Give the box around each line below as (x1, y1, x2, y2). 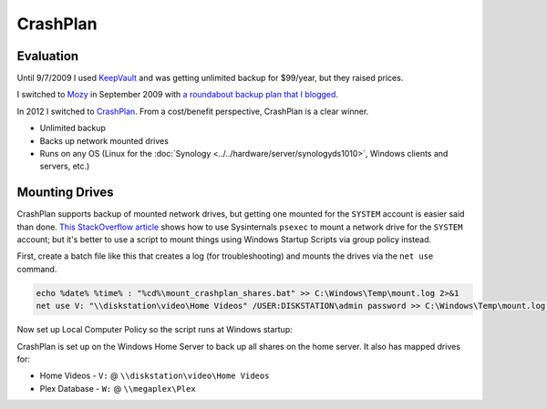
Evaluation (16, 48, 79, 64)
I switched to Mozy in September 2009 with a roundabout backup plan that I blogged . (16, 89, 339, 100)
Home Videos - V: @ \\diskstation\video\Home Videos (39, 370, 270, 382)
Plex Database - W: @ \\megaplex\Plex (39, 383, 196, 394)
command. (16, 263, 57, 274)
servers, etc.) (39, 160, 90, 172)
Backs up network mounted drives (39, 135, 169, 146)
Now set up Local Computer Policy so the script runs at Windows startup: (16, 324, 293, 335)
